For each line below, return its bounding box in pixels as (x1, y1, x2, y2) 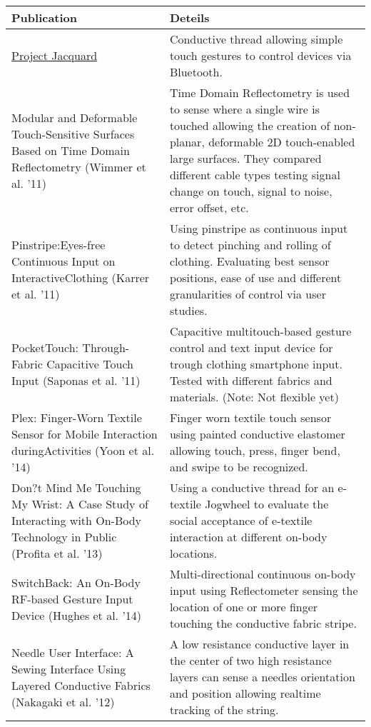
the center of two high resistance (169, 652, 332, 668)
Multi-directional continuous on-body (169, 566, 356, 582)
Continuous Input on (11, 253, 116, 269)
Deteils (169, 9, 210, 26)
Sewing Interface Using (11, 660, 126, 677)
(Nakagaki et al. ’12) (11, 693, 115, 710)
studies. (169, 302, 208, 319)
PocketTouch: (11, 339, 79, 356)
